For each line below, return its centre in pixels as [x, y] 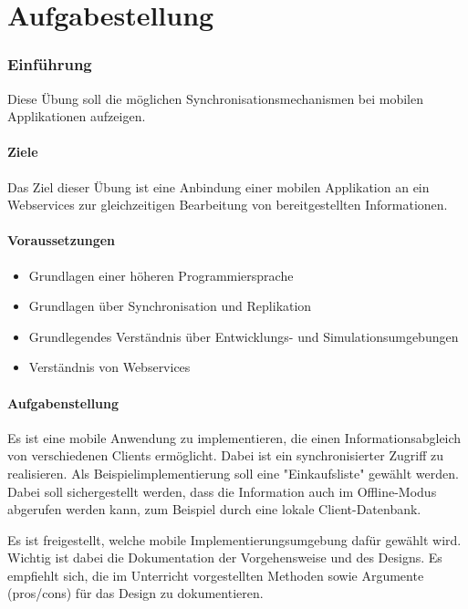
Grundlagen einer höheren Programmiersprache [161, 275]
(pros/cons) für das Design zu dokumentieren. [135, 593]
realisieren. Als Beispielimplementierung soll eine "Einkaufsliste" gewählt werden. [233, 473]
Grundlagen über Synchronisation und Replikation [170, 306]
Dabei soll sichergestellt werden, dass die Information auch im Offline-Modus [222, 491]
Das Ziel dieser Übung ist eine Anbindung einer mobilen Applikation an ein [218, 186]
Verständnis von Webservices [109, 367]
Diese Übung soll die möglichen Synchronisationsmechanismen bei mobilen [216, 98]
